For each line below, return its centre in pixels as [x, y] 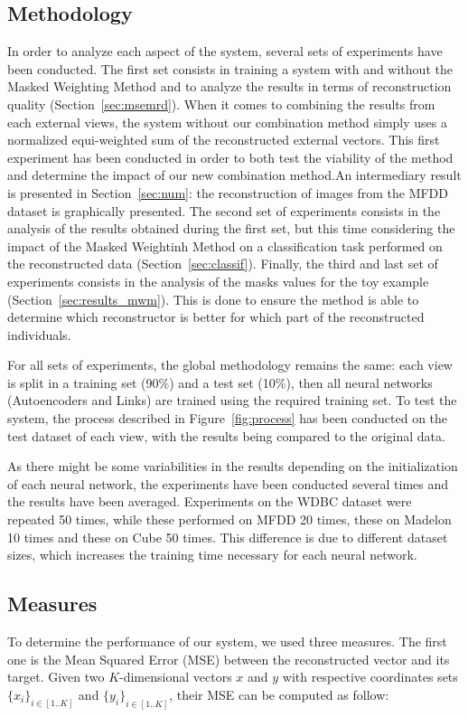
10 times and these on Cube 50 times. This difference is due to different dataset [228, 537]
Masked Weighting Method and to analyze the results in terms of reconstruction [229, 86]
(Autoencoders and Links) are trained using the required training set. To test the [232, 400]
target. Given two [56, 677]
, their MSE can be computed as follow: [279, 694]
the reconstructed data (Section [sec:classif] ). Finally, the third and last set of [223, 264]
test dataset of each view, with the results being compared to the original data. [226, 435]
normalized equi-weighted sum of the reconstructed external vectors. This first [224, 140]
